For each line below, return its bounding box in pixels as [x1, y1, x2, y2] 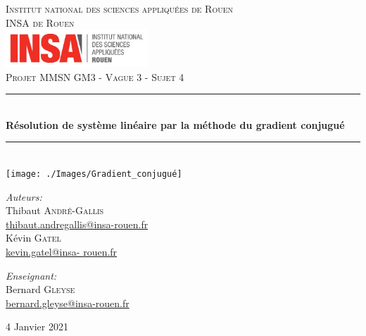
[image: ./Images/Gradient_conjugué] [6, 168, 182, 179]
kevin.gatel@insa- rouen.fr [6, 244, 118, 259]
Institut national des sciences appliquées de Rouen [6, 1, 233, 15]
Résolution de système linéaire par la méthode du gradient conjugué [6, 117, 345, 132]
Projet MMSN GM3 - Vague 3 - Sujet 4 [6, 69, 184, 84]
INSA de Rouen [6, 15, 75, 30]
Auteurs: [6, 189, 42, 204]
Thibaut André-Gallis [6, 203, 104, 218]
